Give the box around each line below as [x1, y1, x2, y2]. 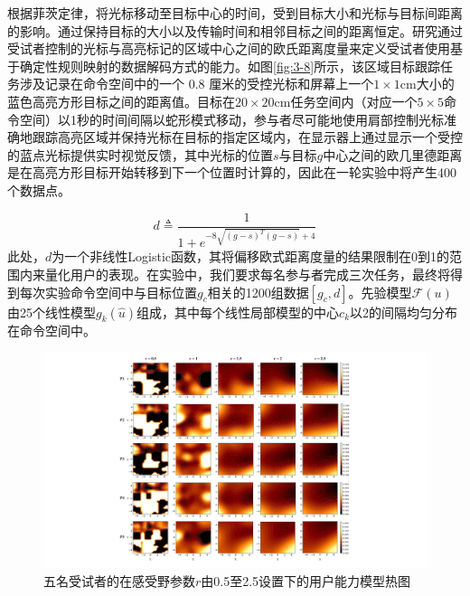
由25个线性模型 [7, 302, 96, 321]
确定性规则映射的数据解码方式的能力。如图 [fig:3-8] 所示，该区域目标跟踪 [19, 56, 441, 75]
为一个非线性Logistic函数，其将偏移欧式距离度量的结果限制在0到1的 [52, 247, 449, 266]
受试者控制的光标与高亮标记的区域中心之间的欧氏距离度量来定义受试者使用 [7, 39, 450, 58]
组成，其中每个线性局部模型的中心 [136, 302, 340, 321]
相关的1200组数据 [207, 282, 309, 301]
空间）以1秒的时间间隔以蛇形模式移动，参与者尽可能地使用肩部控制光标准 [19, 109, 456, 128]
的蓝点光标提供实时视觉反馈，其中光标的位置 [7, 145, 273, 164]
